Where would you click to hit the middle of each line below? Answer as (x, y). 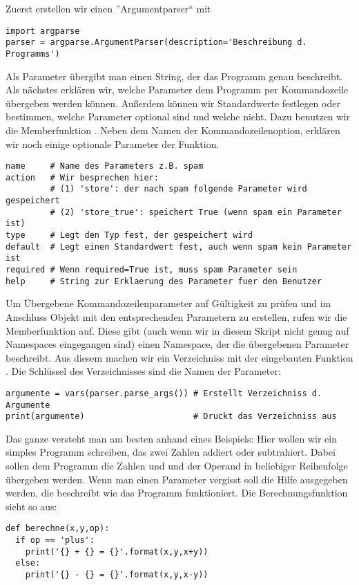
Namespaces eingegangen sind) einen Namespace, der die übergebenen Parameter (177, 344)
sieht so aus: (31, 506)
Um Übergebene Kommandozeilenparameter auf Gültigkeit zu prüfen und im (168, 303)
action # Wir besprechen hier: (82, 177)
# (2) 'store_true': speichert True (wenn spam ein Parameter (196, 212)
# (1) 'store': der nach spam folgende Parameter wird (178, 189)
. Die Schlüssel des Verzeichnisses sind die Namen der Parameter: (143, 371)
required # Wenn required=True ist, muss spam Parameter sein (152, 270)
